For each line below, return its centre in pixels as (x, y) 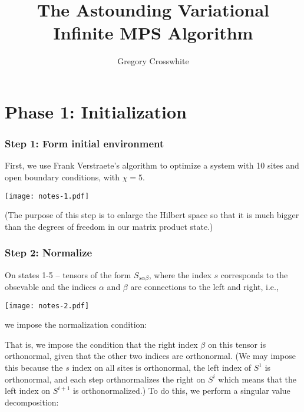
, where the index (180, 274)
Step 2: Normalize (49, 253)
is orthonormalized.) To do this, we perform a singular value (182, 390)
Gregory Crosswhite (153, 61)
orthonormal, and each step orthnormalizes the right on (105, 379)
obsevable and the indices (51, 287)
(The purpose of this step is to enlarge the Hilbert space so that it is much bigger (152, 215)
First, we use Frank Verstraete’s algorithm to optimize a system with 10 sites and (152, 165)
